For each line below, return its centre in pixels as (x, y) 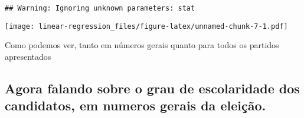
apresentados (28, 56)
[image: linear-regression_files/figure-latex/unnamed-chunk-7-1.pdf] (146, 26)
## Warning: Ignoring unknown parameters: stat (100, 8)
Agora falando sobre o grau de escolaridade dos (152, 88)
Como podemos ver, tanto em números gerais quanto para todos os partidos (142, 45)
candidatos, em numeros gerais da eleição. (135, 105)
